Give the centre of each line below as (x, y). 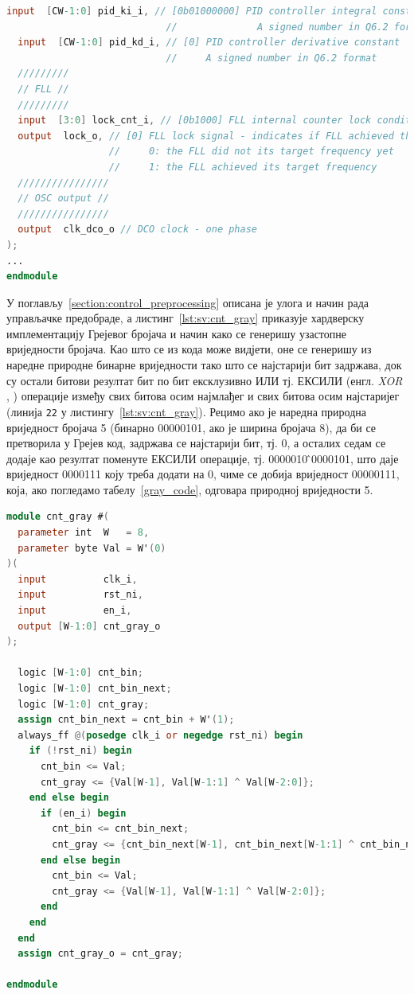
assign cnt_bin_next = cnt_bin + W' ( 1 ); (126, 720)
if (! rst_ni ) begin (80, 751)
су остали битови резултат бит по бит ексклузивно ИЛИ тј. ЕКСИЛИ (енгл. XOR (205, 380)
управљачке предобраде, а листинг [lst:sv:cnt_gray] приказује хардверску (186, 318)
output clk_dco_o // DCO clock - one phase (137, 230)
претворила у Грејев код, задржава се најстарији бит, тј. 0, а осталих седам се (196, 443)
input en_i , (75, 611)
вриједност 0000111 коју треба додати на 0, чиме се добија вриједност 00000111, (203, 474)
